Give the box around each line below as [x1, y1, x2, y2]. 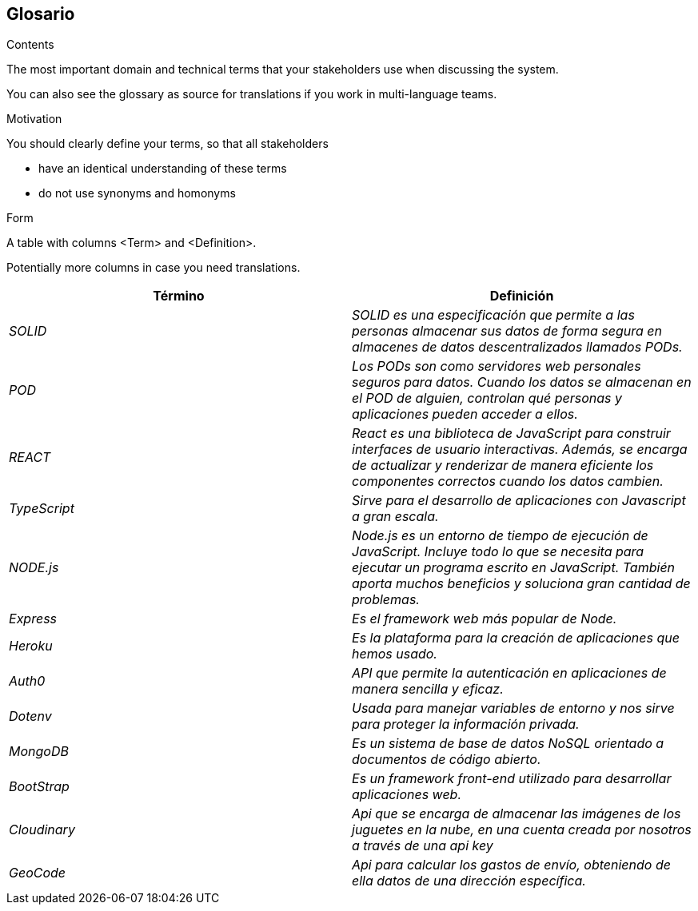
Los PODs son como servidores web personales [352, 358, 641, 375]
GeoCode [9, 865, 66, 881]
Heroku [9, 638, 53, 654]
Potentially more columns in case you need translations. [6, 261, 301, 275]
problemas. [352, 591, 420, 608]
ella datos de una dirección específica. [352, 873, 586, 889]
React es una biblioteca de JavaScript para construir [352, 425, 671, 442]
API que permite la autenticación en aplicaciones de [352, 665, 667, 682]
